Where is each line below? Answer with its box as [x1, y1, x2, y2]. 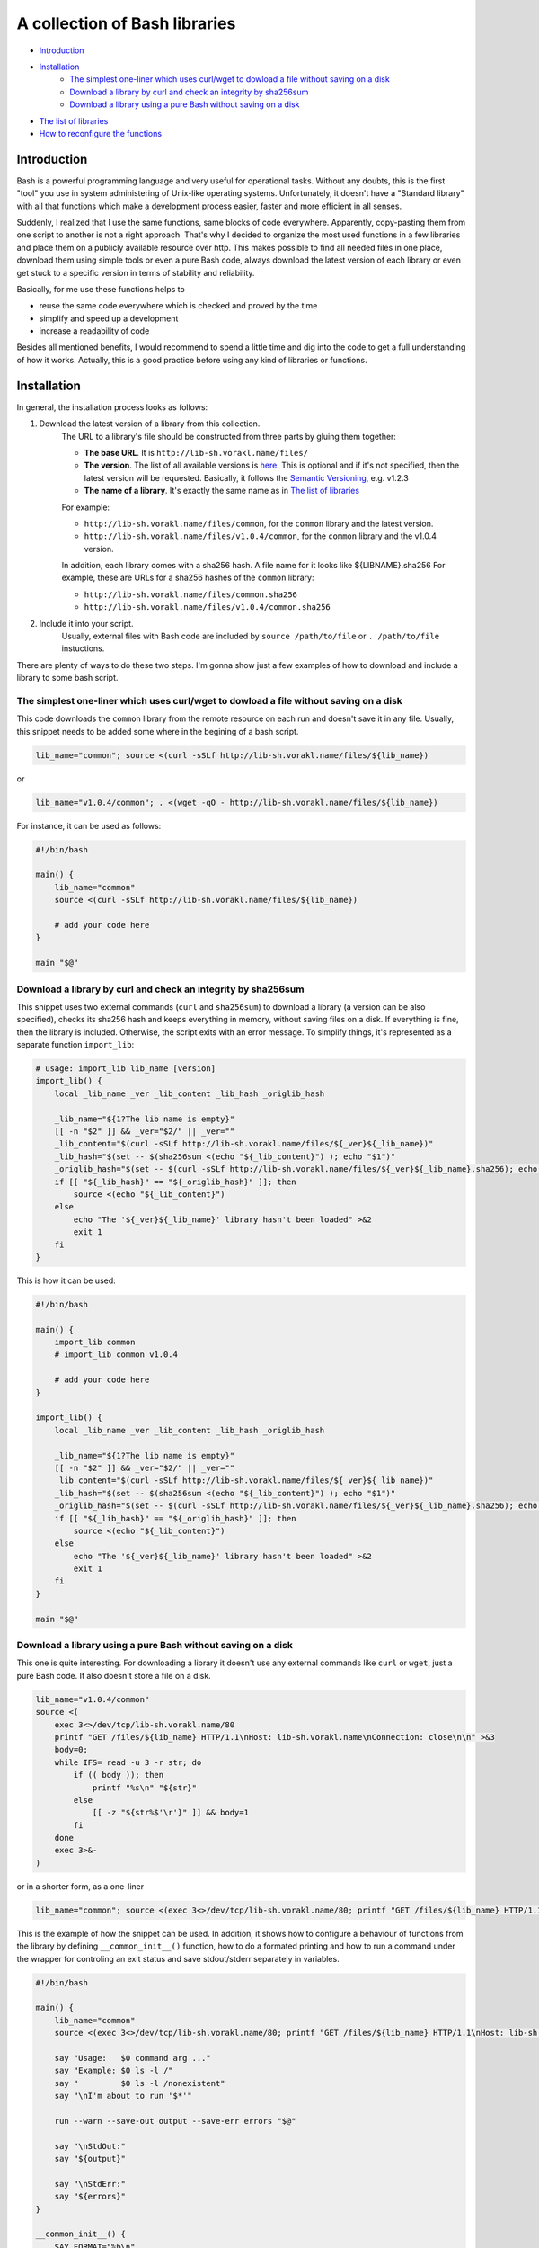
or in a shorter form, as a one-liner [16, 1880, 144, 1892]
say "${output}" [54, 2154, 126, 2164]
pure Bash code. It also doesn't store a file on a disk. [16, 1670, 211, 1681]
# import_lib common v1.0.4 [54, 1350, 179, 1360]
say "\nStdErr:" [54, 2179, 126, 2189]
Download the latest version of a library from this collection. [39, 418, 261, 429]
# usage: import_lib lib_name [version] [35, 1064, 216, 1074]
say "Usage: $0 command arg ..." [54, 2053, 211, 2063]
